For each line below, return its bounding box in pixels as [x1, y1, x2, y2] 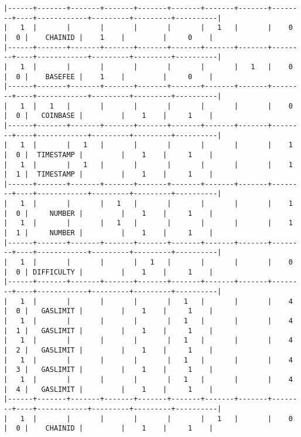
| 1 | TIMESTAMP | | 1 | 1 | [4, 170, 213, 179]
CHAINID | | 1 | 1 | [45, 424, 213, 433]
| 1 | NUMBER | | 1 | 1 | [4, 229, 213, 238]
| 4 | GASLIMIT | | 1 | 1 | [4, 385, 213, 394]
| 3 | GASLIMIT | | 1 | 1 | [4, 365, 213, 374]
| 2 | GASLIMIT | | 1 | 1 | [4, 345, 213, 354]
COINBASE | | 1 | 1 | [41, 111, 213, 120]
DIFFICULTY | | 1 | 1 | [33, 267, 213, 276]
